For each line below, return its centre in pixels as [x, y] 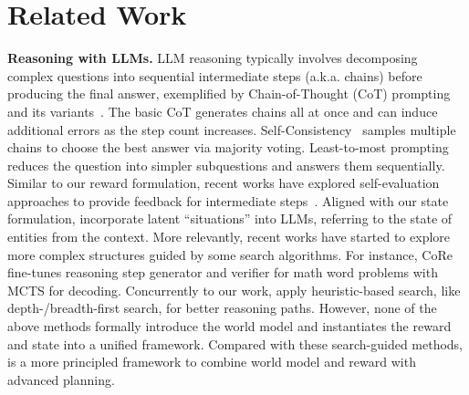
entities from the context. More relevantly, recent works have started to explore [229, 237]
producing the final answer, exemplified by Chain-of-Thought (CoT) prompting [229, 94]
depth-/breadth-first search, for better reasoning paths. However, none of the [222, 308]
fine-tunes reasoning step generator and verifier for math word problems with [223, 272]
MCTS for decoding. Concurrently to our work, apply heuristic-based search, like [234, 290]
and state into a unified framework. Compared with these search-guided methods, [235, 343]
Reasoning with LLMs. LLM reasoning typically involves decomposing [213, 58]
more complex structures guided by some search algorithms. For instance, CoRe [230, 254]
